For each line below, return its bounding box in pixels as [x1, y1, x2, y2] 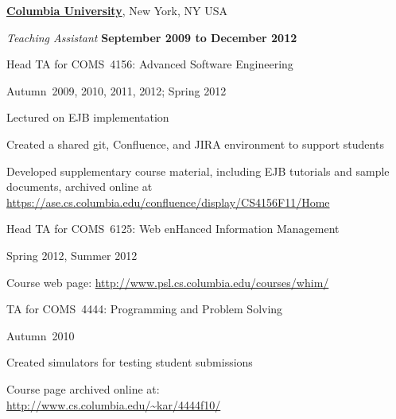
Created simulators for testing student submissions [6, 354, 253, 371]
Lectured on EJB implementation [6, 109, 169, 126]
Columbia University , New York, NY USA [6, 2, 227, 18]
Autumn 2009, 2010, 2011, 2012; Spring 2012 [6, 82, 227, 99]
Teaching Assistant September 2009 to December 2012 [6, 29, 297, 45]
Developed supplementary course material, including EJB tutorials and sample [6, 162, 390, 179]
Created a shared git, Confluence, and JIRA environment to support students [6, 135, 384, 152]
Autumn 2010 [6, 327, 75, 343]
